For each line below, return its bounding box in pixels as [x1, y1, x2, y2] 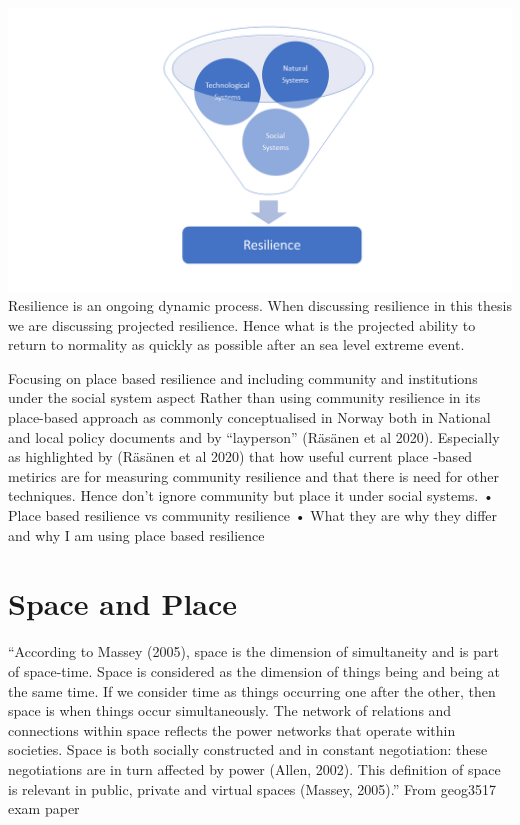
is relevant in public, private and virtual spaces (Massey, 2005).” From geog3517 [8, 778, 497, 799]
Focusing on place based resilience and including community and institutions [8, 367, 478, 388]
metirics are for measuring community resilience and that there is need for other [8, 465, 499, 486]
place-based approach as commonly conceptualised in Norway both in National [8, 407, 491, 428]
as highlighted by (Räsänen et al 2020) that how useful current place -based [8, 446, 473, 467]
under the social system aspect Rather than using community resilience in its [8, 387, 481, 408]
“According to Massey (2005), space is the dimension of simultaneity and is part [8, 641, 499, 662]
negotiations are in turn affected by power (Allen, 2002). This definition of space [8, 758, 501, 779]
